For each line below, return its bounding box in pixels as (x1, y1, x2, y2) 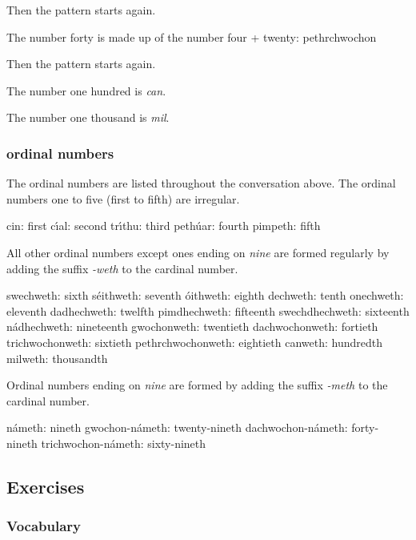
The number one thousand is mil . (6, 109, 170, 126)
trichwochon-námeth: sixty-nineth (41, 434, 206, 451)
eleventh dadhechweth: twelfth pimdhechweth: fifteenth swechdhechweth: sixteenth (6, 302, 410, 319)
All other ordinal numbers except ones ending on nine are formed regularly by (6, 244, 390, 260)
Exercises (6, 474, 85, 498)
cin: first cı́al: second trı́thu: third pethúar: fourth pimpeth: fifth (6, 217, 321, 234)
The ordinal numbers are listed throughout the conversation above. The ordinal (6, 175, 396, 191)
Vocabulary (6, 516, 82, 536)
